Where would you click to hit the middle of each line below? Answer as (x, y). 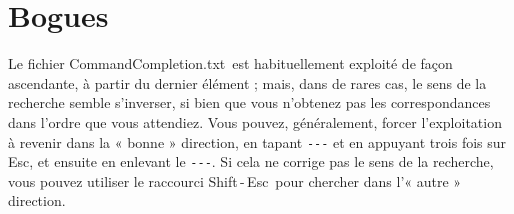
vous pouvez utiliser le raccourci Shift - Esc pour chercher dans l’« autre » (235, 180)
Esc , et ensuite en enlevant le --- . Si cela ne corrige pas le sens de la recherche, (251, 161)
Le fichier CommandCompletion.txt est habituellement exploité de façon (230, 63)
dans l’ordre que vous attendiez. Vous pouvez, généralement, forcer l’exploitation (255, 121)
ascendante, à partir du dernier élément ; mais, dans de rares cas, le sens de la (247, 82)
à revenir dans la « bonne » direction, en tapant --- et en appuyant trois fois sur (257, 141)
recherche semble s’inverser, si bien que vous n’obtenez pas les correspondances (249, 102)
